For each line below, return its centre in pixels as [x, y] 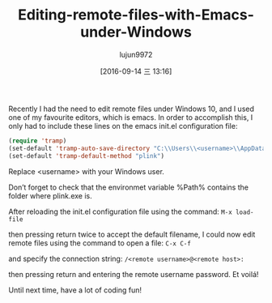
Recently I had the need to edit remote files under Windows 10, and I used [132, 109]
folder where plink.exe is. [50, 195]
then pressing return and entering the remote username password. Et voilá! [134, 274]
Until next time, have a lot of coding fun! [75, 290]
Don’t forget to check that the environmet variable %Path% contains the [129, 187]
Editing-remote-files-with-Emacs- [136, 15]
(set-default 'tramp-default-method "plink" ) [86, 156]
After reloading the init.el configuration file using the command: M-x [120, 211]
